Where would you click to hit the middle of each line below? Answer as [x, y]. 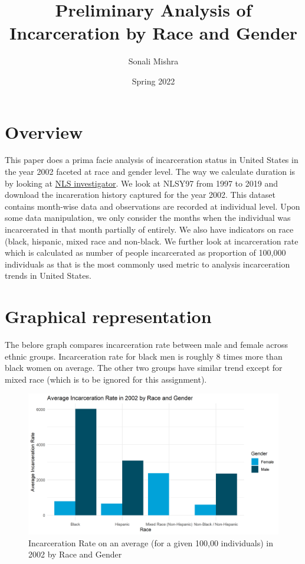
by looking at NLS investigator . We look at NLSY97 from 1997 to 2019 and [141, 183]
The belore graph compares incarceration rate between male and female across [146, 345]
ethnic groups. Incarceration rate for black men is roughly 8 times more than [144, 356]
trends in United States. [48, 276]
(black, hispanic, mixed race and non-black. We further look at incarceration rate [152, 241]
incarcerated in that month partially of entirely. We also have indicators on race [149, 229]
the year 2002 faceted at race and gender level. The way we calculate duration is [150, 172]
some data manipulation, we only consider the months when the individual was [148, 218]
